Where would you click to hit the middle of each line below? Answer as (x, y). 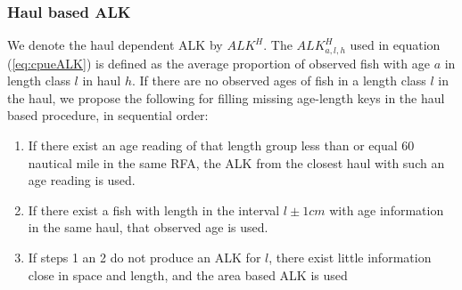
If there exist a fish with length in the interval (154, 209)
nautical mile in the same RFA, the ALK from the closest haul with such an (236, 162)
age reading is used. (82, 180)
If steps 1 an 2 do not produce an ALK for (144, 258)
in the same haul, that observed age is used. (148, 227)
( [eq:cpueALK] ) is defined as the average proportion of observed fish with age (219, 63)
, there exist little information (350, 258)
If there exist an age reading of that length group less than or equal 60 (221, 145)
